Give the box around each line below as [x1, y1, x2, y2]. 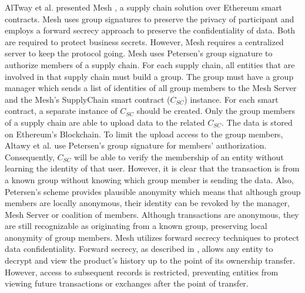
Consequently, [5, 150, 55, 163]
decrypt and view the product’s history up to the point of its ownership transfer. [5, 254, 296, 267]
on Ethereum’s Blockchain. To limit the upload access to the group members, [5, 127, 283, 140]
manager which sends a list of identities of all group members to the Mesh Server [5, 82, 297, 94]
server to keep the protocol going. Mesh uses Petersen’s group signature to [5, 47, 273, 59]
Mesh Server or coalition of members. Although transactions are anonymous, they [5, 208, 299, 220]
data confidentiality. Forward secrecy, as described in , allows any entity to [5, 243, 273, 255]
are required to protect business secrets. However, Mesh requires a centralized [5, 35, 284, 48]
